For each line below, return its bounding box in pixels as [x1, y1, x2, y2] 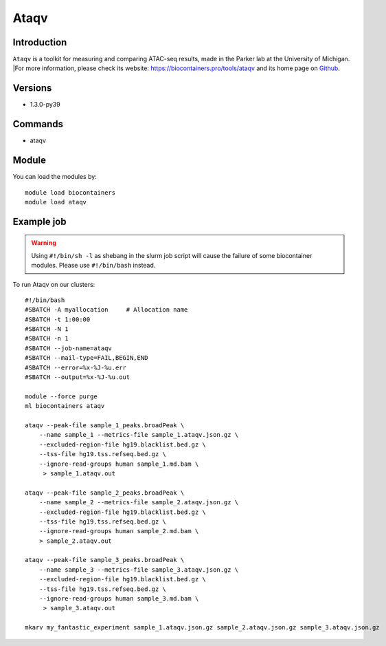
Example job [12, 215, 67, 227]
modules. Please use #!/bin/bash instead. [31, 261, 156, 270]
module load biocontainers [25, 189, 116, 196]
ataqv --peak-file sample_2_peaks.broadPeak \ [25, 488, 185, 497]
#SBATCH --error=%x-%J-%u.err [25, 363, 127, 372]
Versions [12, 83, 52, 94]
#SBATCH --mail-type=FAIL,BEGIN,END [25, 354, 148, 362]
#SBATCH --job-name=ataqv [25, 344, 113, 352]
